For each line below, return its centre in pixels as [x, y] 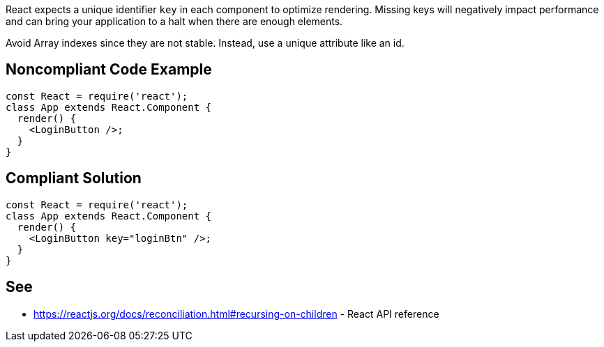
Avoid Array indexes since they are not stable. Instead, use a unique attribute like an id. [205, 43]
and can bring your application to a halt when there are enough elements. [174, 21]
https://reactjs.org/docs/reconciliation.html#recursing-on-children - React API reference [236, 314]
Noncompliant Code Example [109, 70]
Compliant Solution [74, 178]
